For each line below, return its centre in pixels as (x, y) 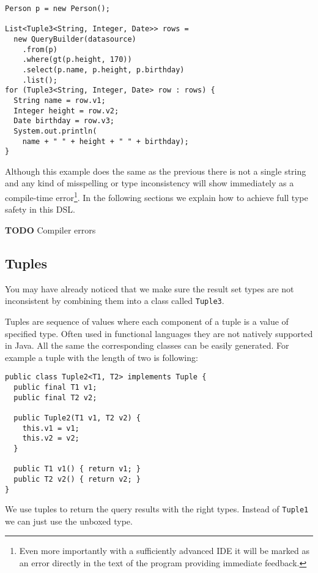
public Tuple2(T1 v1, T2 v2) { (77, 418)
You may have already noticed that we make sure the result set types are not (150, 288)
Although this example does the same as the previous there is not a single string (156, 171)
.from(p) (40, 49)
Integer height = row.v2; (66, 111)
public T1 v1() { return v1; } (77, 469)
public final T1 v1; (55, 387)
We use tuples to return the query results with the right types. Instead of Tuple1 (157, 509)
